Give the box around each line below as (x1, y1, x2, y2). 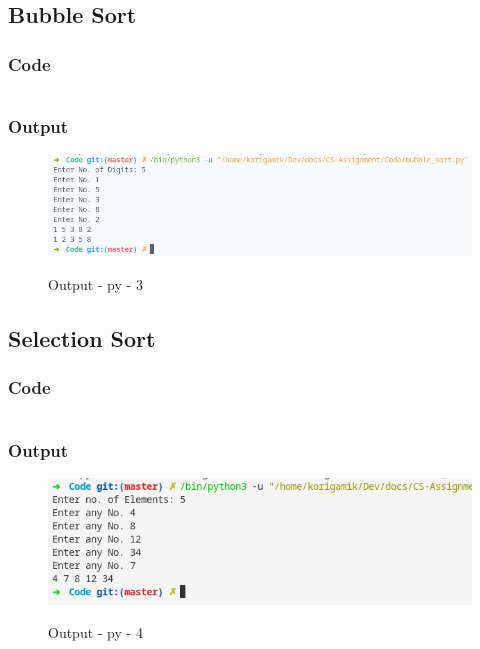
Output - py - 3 (48, 274, 143, 294)
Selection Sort (8, 322, 156, 353)
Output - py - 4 (48, 622, 143, 643)
